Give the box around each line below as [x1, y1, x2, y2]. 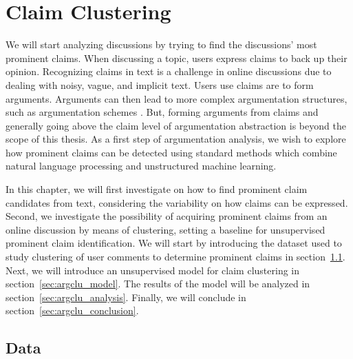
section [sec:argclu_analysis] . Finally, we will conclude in [6, 289, 246, 304]
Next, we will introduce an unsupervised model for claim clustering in [6, 263, 300, 277]
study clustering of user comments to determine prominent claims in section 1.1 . [6, 249, 345, 264]
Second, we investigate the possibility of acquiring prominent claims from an [6, 209, 328, 223]
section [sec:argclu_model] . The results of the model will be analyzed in [6, 276, 310, 291]
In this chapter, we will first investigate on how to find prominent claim [6, 182, 308, 196]
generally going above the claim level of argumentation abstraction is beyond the [6, 118, 346, 132]
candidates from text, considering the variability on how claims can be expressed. [6, 195, 348, 209]
